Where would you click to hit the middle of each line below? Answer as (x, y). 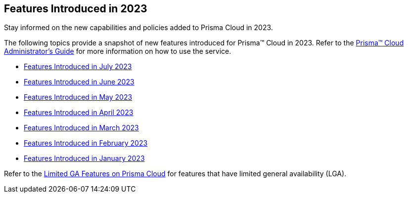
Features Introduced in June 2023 (79, 82)
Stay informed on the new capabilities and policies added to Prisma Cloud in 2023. (138, 28)
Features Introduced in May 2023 (78, 97)
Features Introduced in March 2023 (81, 128)
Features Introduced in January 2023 (84, 158)
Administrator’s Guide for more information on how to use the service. (118, 51)
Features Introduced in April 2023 (79, 113)
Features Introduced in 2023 (76, 9)
